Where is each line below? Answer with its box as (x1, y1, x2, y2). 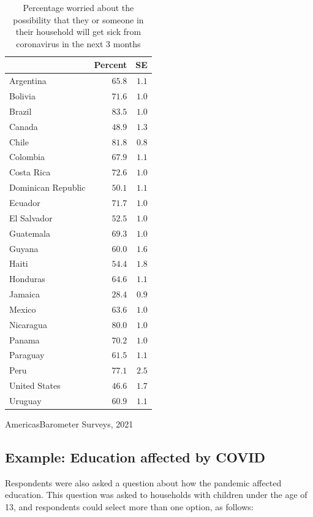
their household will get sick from (15, 25, 141, 38)
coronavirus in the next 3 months (16, 37, 141, 50)
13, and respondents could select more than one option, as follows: (5, 500, 254, 513)
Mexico (9, 302, 36, 315)
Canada (9, 120, 38, 132)
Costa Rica (9, 166, 51, 178)
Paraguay (9, 348, 45, 361)
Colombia (9, 150, 45, 163)
